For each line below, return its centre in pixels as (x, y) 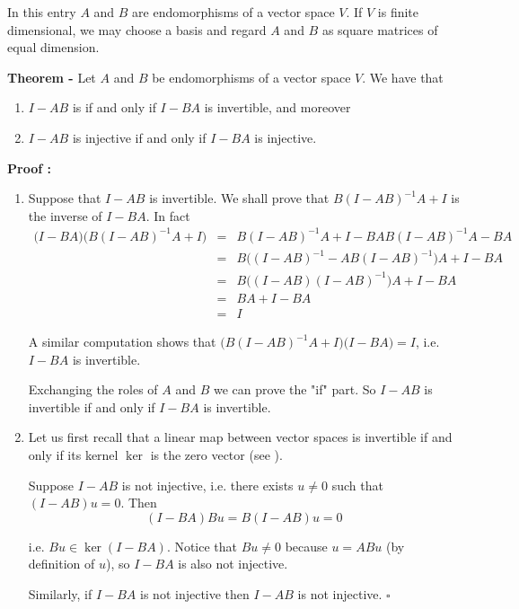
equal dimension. (53, 47)
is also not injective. (233, 564)
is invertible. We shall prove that (239, 198)
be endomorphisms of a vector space (251, 77)
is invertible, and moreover (277, 107)
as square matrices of (380, 29)
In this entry (42, 12)
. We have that (403, 77)
